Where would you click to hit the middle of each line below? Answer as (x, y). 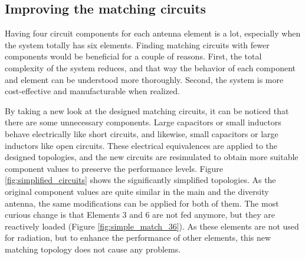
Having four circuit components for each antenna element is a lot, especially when (153, 33)
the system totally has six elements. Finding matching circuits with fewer (137, 44)
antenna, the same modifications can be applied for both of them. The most (142, 203)
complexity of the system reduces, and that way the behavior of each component (150, 67)
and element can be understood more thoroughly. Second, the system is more (144, 79)
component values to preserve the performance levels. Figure (114, 168)
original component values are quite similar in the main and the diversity (137, 191)
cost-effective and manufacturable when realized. (92, 91)
